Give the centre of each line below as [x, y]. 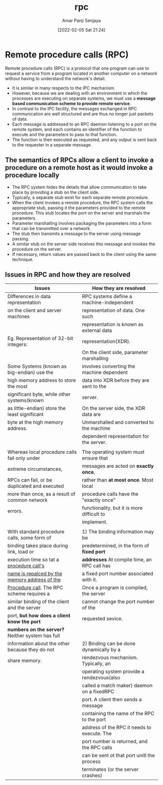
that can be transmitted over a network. [51, 228]
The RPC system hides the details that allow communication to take [79, 187]
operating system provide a [113, 672]
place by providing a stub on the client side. [56, 192]
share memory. [25, 660]
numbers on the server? [36, 630]
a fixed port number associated [117, 574]
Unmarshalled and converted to [118, 422]
